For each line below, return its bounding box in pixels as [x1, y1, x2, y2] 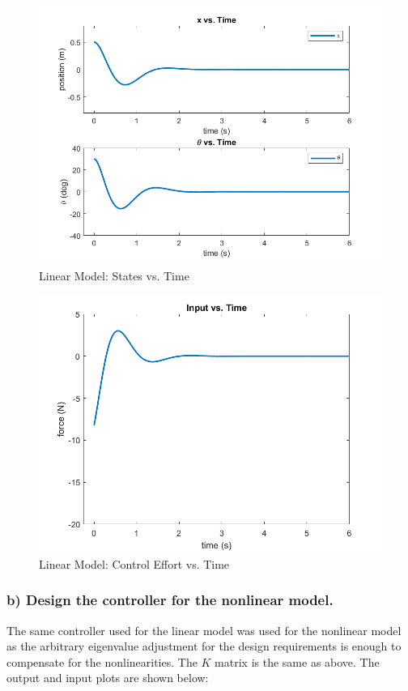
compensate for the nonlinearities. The [6, 653, 198, 670]
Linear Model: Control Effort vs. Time [39, 555, 230, 572]
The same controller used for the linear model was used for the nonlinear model [6, 621, 402, 638]
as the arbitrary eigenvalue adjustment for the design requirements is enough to [6, 638, 402, 655]
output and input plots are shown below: [6, 669, 209, 686]
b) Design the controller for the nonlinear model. [6, 590, 334, 610]
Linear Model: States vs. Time [39, 267, 189, 284]
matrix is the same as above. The [215, 653, 380, 670]
